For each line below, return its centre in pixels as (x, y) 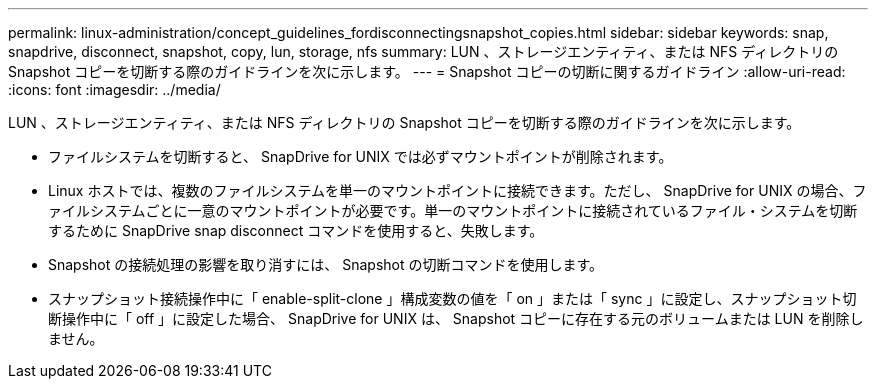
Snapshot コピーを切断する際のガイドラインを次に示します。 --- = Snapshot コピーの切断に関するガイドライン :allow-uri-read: (427, 71)
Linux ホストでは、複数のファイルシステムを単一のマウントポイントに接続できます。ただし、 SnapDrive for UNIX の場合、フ (457, 190)
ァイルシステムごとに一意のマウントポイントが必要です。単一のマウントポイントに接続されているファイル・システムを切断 (453, 210)
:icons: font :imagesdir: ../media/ (114, 89)
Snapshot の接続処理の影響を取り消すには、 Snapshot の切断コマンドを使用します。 (326, 264)
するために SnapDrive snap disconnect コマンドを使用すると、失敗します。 (296, 230)
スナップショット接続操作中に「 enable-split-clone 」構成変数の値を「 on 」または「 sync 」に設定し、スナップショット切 (452, 298)
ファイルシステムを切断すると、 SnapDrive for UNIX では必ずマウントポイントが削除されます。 (360, 156)
